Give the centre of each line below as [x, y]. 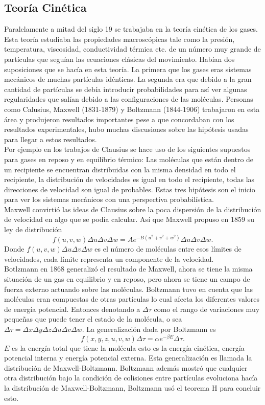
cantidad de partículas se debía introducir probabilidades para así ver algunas [126, 89]
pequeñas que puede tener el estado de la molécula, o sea [93, 319]
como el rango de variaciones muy [207, 309]
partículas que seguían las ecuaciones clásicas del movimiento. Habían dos [119, 59]
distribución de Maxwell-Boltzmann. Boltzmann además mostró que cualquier [126, 367]
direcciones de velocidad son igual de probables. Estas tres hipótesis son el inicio [130, 189]
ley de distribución [33, 229]
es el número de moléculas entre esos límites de [168, 249]
